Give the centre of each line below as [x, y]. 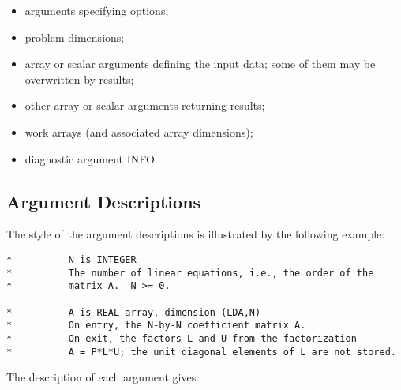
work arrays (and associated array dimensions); [139, 131]
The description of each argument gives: [103, 377]
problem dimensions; [75, 37]
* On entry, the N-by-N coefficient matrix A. [156, 326]
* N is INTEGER [71, 259]
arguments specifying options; [97, 10]
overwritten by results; [79, 79]
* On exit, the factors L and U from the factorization [182, 338]
